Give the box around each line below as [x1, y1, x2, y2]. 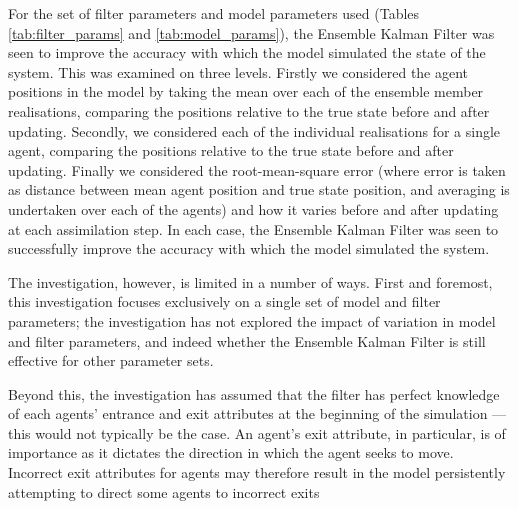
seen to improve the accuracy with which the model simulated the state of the [8, 42, 486, 63]
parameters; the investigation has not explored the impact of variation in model [8, 310, 496, 331]
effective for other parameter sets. [8, 350, 214, 371]
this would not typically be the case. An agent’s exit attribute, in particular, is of [8, 422, 506, 443]
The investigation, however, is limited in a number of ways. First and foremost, [8, 271, 493, 292]
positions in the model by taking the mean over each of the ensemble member [8, 81, 484, 102]
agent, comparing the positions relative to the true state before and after [8, 140, 454, 161]
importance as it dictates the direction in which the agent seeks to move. [8, 442, 454, 463]
